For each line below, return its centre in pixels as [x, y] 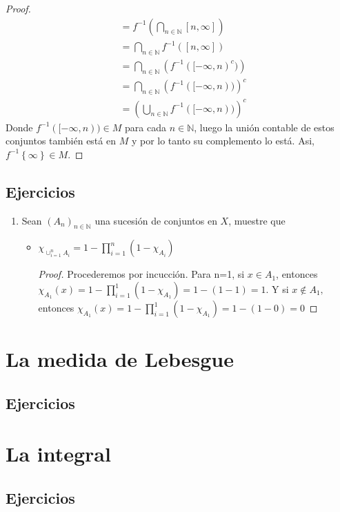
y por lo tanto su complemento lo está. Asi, [223, 141]
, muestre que [257, 220]
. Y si [277, 289]
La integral [58, 454]
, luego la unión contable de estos [264, 127]
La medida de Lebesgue [120, 359]
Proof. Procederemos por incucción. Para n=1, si [141, 274]
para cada [146, 127]
